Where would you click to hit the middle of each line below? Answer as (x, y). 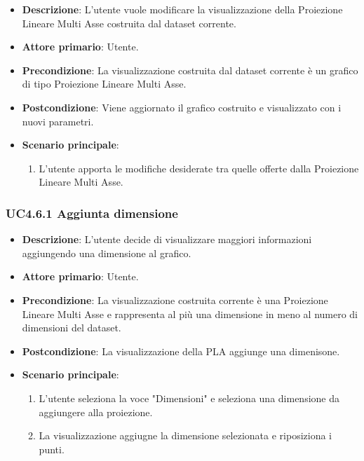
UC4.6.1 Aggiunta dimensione (92, 213)
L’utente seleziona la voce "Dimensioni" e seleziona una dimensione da (189, 398)
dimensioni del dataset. (72, 328)
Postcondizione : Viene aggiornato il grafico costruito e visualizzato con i (182, 107)
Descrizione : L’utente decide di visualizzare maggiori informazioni (167, 239)
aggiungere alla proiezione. (96, 412)
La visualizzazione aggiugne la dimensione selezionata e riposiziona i (186, 435)
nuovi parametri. (58, 121)
